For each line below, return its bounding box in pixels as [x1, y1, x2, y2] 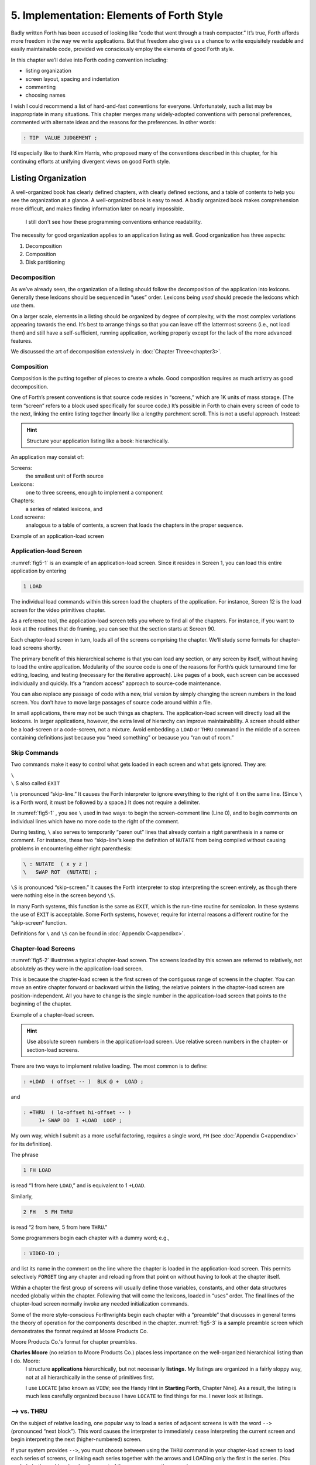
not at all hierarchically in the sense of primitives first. [25, 1374, 154, 1381]
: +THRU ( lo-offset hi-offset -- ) [23, 1109, 132, 1116]
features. [11, 337, 33, 344]
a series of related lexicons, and [25, 505, 102, 512]
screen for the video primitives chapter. [11, 607, 106, 614]
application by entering [11, 567, 67, 574]
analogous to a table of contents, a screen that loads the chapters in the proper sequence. [25, 522, 243, 529]
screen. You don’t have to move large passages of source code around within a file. [11, 699, 212, 706]
